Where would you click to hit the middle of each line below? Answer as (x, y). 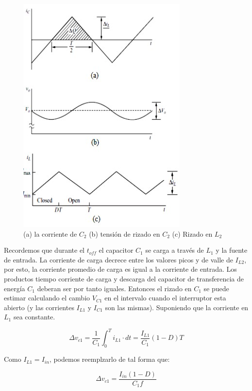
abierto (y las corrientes (39, 307)
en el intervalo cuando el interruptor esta (165, 298)
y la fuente (232, 250)
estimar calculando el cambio (47, 298)
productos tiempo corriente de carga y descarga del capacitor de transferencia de (124, 278)
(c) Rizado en (192, 233)
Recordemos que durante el (44, 250)
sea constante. (34, 317)
